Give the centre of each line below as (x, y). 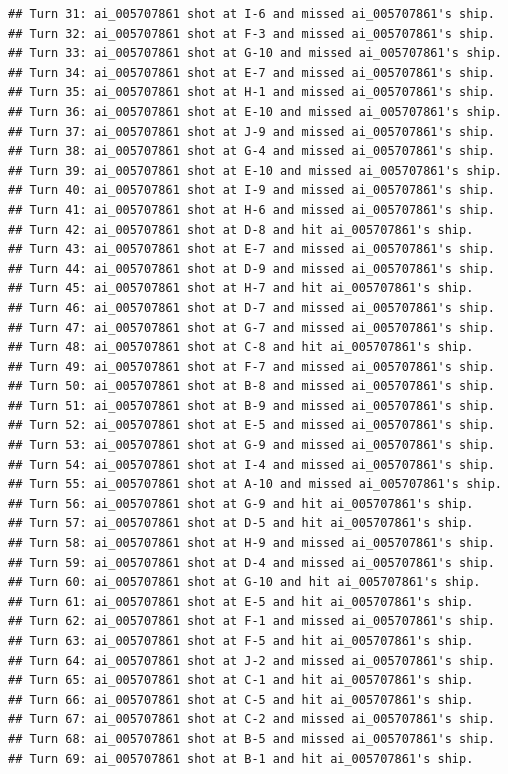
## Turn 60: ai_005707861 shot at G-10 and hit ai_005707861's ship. (244, 582)
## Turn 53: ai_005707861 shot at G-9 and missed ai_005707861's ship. (251, 445)
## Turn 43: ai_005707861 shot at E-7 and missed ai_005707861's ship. (251, 249)
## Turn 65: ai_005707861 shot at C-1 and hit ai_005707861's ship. (241, 680)
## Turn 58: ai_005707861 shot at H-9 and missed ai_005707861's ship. (251, 543)
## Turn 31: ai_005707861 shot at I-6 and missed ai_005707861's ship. (251, 14)
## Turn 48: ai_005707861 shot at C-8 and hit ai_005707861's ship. (241, 347)
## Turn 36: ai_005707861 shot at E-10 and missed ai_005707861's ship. (255, 111)
